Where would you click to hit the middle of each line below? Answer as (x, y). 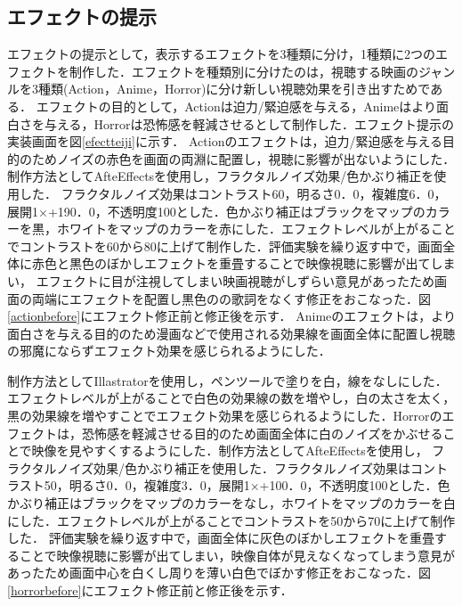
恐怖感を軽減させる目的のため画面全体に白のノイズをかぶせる (262, 433)
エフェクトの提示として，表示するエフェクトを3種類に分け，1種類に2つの (221, 54)
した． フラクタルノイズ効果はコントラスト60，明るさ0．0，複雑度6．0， (233, 193)
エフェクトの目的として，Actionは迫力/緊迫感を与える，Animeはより (236, 106)
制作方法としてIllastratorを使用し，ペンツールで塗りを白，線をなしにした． (227, 380)
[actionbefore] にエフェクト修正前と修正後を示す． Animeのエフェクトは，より (231, 316)
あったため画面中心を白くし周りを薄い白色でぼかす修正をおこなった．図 (219, 573)
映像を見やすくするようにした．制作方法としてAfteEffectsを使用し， (230, 450)
